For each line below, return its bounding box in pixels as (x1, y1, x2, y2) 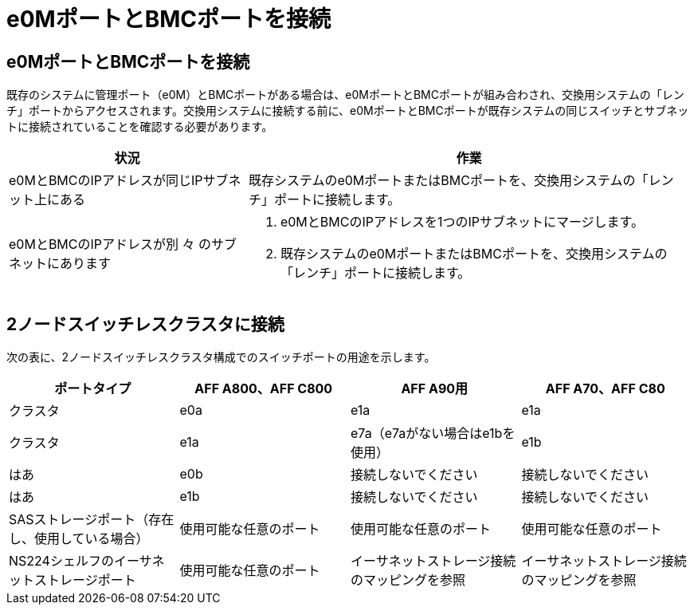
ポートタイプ (54, 380, 131, 397)
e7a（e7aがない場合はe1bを (351, 425, 516, 442)
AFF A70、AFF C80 (545, 380, 665, 397)
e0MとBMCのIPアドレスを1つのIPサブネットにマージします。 (280, 214, 644, 231)
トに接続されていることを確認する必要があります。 (6, 120, 273, 134)
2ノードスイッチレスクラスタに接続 (6, 313, 284, 334)
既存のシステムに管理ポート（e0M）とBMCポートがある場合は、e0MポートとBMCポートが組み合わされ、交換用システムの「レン (6, 88, 684, 102)
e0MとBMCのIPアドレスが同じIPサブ (9, 172, 229, 189)
